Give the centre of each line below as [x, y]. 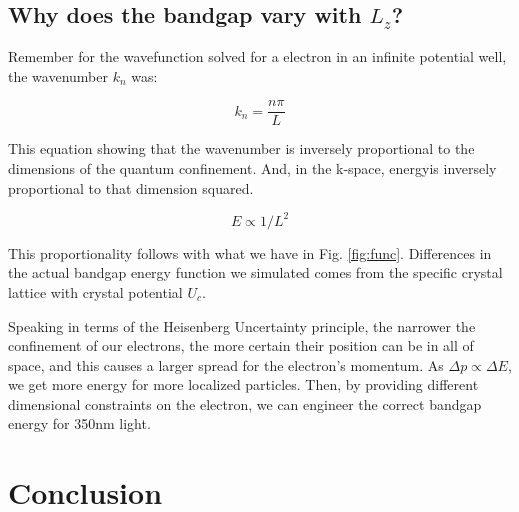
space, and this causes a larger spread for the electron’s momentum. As [226, 364]
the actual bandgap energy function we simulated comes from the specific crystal [255, 272]
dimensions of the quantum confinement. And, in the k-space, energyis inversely [252, 168]
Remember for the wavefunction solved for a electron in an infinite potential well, [257, 56]
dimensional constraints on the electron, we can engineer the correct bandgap [245, 403]
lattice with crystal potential [95, 291]
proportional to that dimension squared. [131, 187]
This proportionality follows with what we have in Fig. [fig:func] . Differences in [250, 252]
